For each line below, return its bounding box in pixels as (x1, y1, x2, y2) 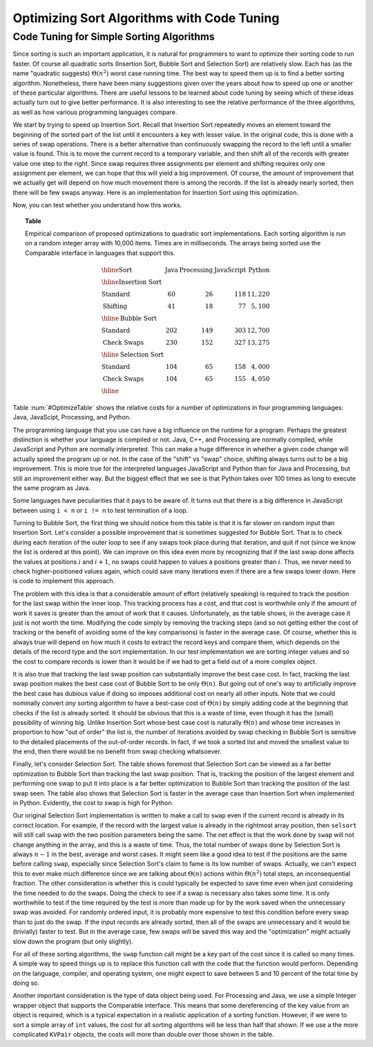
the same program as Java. (12, 484, 91, 492)
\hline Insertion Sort (101, 279, 162, 286)
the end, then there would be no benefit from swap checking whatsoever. (12, 747, 222, 756)
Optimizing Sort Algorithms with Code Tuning (12, 10, 280, 26)
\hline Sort (101, 266, 133, 274)
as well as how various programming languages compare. (12, 108, 178, 116)
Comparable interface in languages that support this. (25, 249, 175, 257)
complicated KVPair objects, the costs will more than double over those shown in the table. (12, 1030, 274, 1039)
